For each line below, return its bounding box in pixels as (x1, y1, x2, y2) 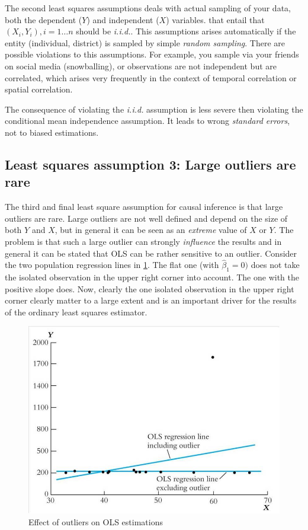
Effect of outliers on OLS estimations (28, 515, 163, 528)
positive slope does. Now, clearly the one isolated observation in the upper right (5, 282, 294, 295)
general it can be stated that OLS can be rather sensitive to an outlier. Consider (5, 247, 297, 259)
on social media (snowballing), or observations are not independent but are (5, 59, 277, 72)
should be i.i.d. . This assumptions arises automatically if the (76, 25, 296, 37)
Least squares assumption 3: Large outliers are (5, 155, 296, 173)
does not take (251, 258, 300, 271)
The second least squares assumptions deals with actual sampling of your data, (5, 2, 291, 14)
